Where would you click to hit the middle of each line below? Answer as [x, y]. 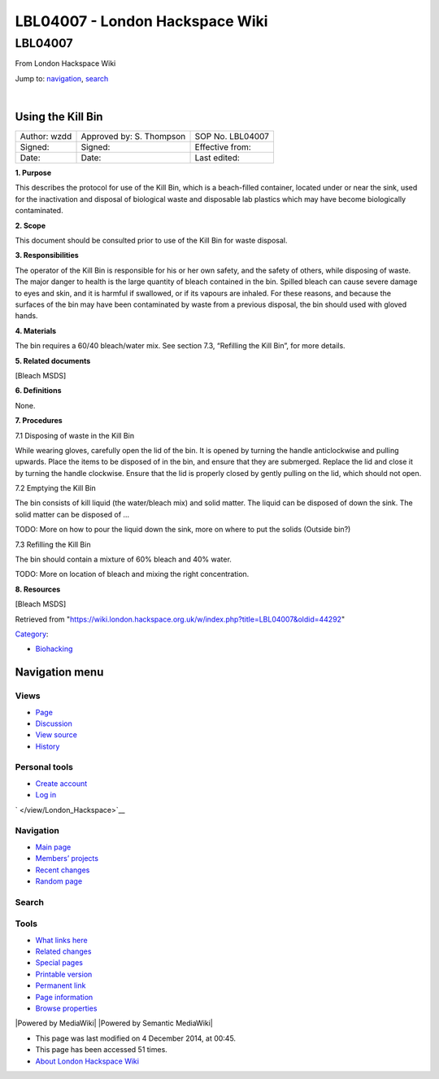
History [48, 746]
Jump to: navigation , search [62, 78]
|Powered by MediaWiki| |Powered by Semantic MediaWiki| [114, 1023]
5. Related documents [53, 360]
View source [56, 735]
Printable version [64, 974]
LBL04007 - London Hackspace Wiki [141, 21]
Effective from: [223, 147]
